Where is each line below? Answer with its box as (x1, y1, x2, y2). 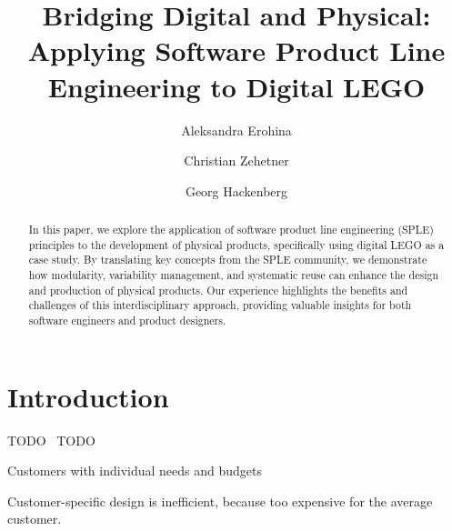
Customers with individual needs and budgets (7, 461, 262, 480)
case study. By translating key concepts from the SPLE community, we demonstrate (28, 252, 427, 267)
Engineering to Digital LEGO (47, 67, 426, 105)
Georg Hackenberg (185, 181, 288, 200)
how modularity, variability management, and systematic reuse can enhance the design (28, 267, 439, 283)
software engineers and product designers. (28, 313, 226, 328)
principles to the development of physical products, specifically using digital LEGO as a (28, 236, 445, 252)
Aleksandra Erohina (181, 120, 292, 139)
